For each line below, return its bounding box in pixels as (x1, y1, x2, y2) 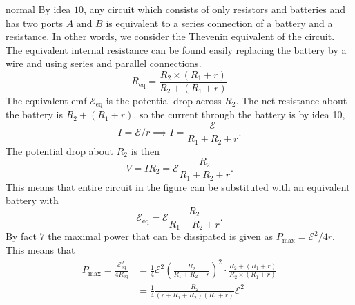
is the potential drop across (106, 93, 222, 108)
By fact (6, 229, 37, 243)
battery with (6, 193, 59, 207)
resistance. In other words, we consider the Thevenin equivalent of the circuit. (6, 29, 335, 44)
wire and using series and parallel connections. (6, 56, 202, 71)
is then (131, 143, 160, 158)
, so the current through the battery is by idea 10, (133, 107, 345, 122)
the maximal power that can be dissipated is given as (48, 229, 274, 243)
